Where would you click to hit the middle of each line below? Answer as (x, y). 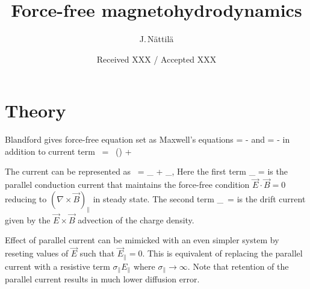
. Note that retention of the (238, 266)
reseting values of (37, 253)
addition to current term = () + (68, 151)
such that (97, 253)
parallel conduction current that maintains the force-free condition (127, 185)
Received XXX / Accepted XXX (157, 59)
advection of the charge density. (136, 219)
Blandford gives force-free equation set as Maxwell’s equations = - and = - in (147, 139)
